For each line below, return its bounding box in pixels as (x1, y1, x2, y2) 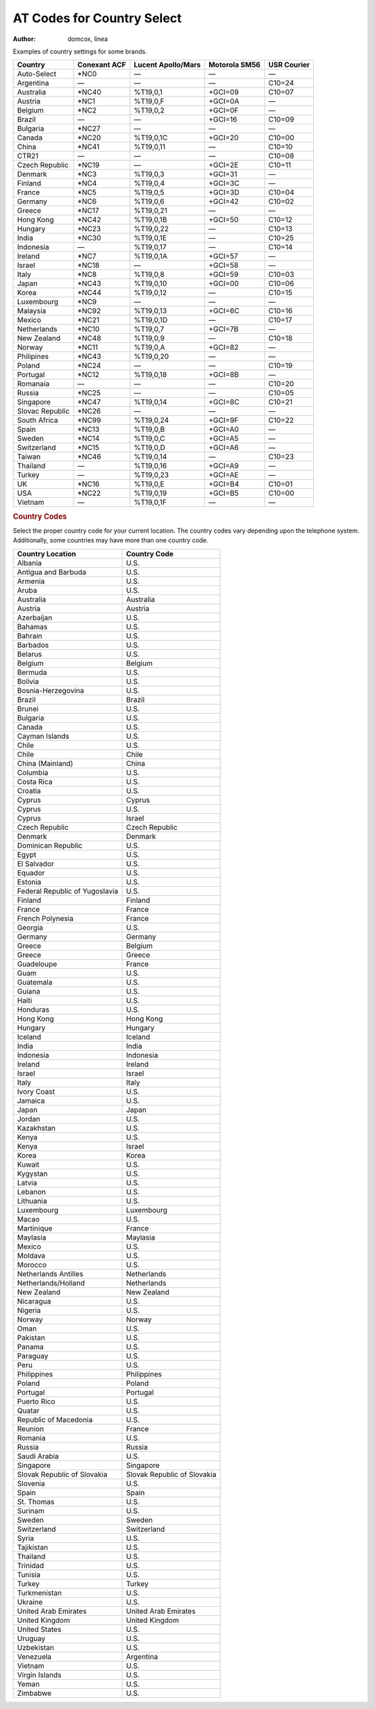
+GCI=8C (208, 397, 240, 407)
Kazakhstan (17, 1123, 56, 1133)
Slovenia (17, 1478, 45, 1488)
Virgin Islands (17, 1670, 62, 1680)
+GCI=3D (208, 187, 240, 197)
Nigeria (17, 1306, 41, 1315)
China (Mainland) (17, 758, 74, 768)
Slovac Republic (17, 406, 70, 416)
